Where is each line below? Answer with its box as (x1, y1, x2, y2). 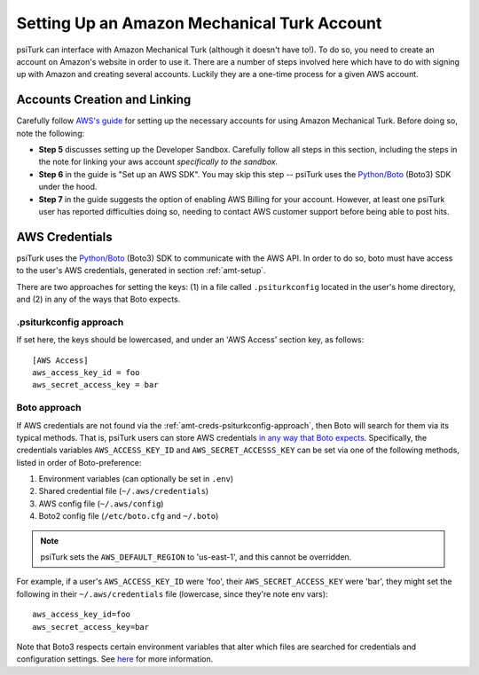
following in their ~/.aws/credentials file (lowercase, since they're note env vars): (16, 588, 328, 599)
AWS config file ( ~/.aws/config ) (38, 498, 164, 509)
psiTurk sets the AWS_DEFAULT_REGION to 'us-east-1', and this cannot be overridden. (40, 552, 352, 562)
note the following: (16, 128, 84, 138)
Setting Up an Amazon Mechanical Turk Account (16, 13, 382, 33)
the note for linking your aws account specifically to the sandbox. (38, 156, 279, 168)
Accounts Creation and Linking (16, 92, 192, 107)
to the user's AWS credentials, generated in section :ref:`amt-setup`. (16, 265, 266, 276)
